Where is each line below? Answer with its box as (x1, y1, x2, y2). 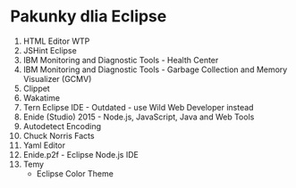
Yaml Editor (22, 140, 66, 151)
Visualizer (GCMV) (22, 73, 92, 84)
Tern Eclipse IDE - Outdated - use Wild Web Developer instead (22, 102, 254, 112)
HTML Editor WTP (22, 36, 90, 46)
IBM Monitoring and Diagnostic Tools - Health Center (22, 54, 219, 65)
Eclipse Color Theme (36, 168, 114, 179)
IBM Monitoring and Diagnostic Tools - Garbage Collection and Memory (22, 64, 288, 75)
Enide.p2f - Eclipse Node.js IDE (22, 149, 140, 159)
